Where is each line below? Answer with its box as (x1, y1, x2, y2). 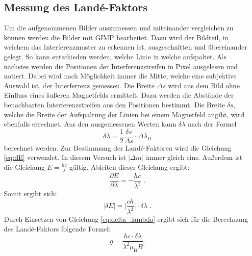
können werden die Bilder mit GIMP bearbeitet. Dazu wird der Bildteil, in (4, 32, 228, 42)
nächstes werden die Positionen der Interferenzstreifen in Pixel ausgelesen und (4, 61, 238, 71)
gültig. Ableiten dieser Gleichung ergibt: (69, 161, 190, 172)
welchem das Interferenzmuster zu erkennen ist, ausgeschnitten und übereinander (4, 42, 248, 52)
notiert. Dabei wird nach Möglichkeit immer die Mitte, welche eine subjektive (4, 71, 237, 81)
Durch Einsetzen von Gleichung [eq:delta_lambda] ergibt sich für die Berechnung (4, 214, 248, 224)
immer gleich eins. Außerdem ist (146, 152, 243, 162)
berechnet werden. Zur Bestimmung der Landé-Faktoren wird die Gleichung (4, 142, 231, 153)
